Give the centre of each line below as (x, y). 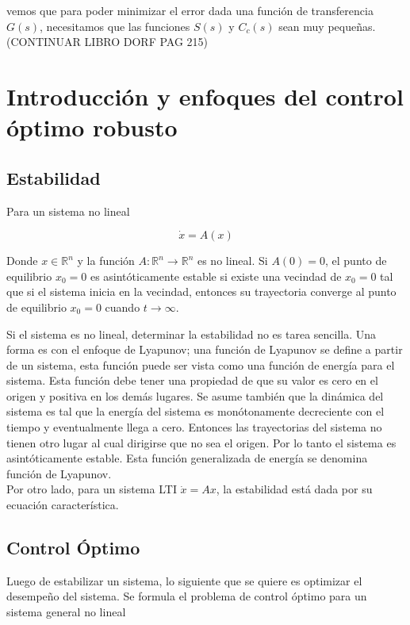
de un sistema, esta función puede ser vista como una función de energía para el (201, 364)
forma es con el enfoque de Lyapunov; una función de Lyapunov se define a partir (205, 349)
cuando (123, 307)
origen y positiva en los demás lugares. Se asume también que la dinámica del (195, 395)
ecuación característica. (63, 505)
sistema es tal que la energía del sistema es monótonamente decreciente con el (195, 411)
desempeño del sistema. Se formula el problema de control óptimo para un (187, 596)
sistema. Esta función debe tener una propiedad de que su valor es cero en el (192, 380)
